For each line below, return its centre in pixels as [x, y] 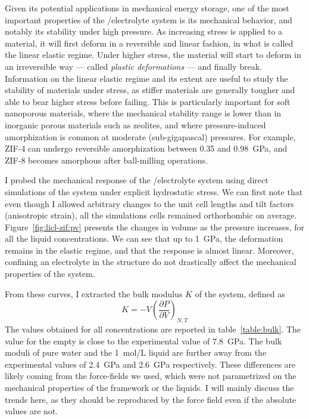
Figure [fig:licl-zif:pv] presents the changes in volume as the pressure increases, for [155, 227]
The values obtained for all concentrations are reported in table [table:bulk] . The [153, 329]
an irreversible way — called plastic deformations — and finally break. [133, 66]
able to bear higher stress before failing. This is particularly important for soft [148, 101]
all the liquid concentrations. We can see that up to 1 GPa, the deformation [144, 238]
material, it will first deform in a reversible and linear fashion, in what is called [149, 43]
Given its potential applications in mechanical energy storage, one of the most [147, 8]
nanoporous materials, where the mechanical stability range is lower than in [143, 113]
